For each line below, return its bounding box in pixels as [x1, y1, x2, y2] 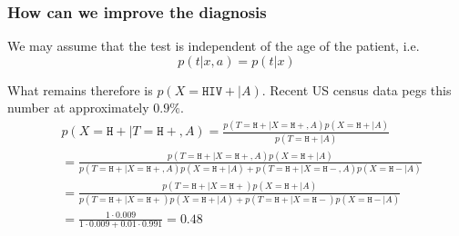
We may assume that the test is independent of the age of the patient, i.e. [7, 36, 420, 55]
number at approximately [7, 98, 149, 117]
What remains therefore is [7, 80, 153, 99]
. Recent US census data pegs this [261, 80, 452, 99]
